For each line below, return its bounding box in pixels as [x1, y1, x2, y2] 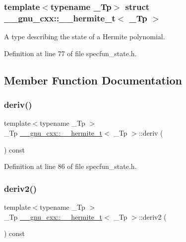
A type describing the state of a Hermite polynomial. [4, 31, 165, 42]
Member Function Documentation [4, 72, 183, 87]
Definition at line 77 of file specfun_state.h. [4, 48, 137, 58]
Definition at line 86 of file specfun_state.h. [4, 161, 137, 171]
